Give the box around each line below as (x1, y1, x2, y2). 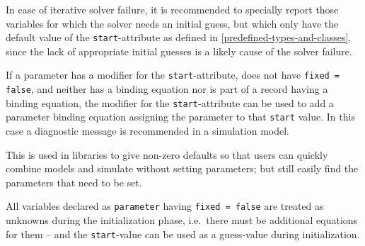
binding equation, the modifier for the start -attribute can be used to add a (6, 95, 334, 110)
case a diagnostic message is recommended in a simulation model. (6, 123, 289, 138)
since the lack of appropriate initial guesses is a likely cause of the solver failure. (6, 43, 352, 58)
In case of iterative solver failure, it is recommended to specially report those (6, 2, 339, 16)
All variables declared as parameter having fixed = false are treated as (6, 199, 324, 213)
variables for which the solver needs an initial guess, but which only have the (6, 16, 339, 30)
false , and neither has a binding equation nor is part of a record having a (6, 82, 328, 96)
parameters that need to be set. (6, 174, 142, 189)
